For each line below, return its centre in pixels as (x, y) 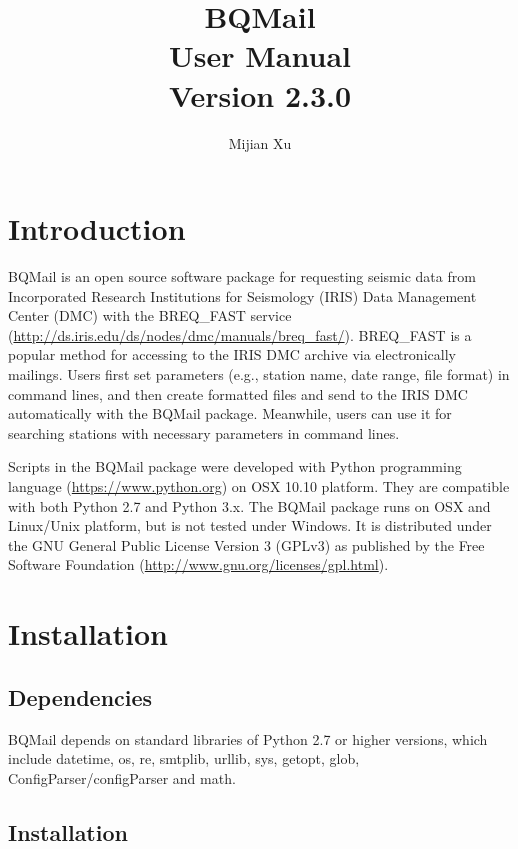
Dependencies (80, 696)
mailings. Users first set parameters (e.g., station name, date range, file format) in (259, 374)
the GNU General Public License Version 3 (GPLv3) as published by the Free (246, 544)
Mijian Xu (260, 142)
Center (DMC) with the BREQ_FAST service (150, 315)
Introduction (97, 228)
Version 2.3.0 (260, 94)
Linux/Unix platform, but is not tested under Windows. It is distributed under (250, 525)
